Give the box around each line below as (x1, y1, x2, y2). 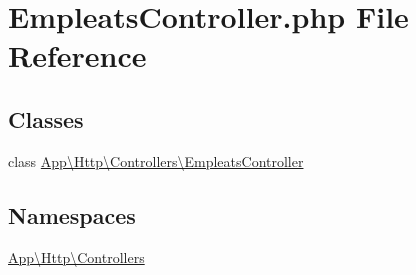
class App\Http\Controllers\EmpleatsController (8, 150, 304, 171)
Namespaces (8, 199, 136, 230)
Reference (8, 35, 147, 76)
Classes (8, 103, 84, 134)
